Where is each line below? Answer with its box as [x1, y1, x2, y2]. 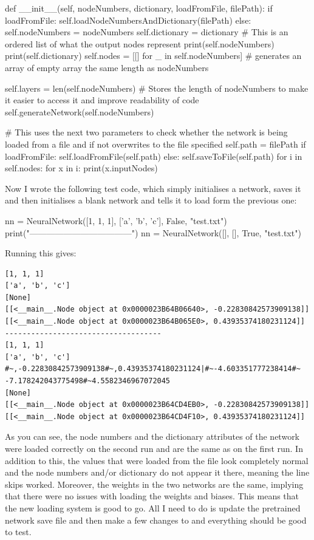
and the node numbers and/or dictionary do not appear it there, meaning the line [5, 466, 310, 479]
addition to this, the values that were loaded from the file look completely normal [5, 454, 309, 467]
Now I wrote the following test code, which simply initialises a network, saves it [5, 182, 301, 194]
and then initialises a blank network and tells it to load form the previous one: [5, 194, 297, 207]
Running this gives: [5, 247, 77, 259]
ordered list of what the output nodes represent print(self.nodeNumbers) [5, 37, 275, 50]
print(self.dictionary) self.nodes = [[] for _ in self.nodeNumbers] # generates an [5, 49, 302, 62]
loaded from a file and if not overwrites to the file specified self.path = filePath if [5, 137, 306, 150]
